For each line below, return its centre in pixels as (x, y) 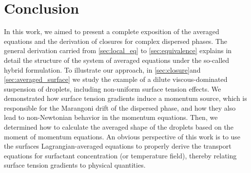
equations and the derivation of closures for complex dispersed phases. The (116, 41)
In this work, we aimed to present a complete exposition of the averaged (112, 31)
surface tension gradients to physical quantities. (75, 165)
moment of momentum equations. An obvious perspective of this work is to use (122, 136)
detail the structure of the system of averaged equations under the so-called (117, 60)
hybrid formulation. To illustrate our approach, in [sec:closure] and (102, 69)
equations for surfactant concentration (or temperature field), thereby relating (120, 155)
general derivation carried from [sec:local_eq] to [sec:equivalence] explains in (118, 50)
